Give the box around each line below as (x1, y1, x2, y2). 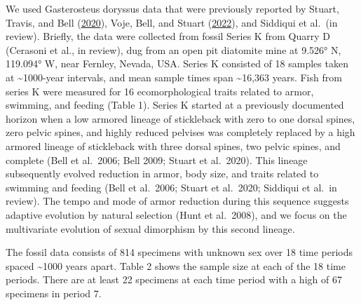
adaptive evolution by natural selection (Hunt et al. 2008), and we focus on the (6, 207, 347, 222)
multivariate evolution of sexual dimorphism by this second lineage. (6, 221, 295, 236)
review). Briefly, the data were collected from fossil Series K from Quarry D (6, 29, 330, 43)
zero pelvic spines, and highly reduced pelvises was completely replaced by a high (6, 125, 355, 140)
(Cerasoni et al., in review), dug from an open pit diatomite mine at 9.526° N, (6, 42, 341, 57)
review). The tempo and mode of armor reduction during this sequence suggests (6, 194, 349, 208)
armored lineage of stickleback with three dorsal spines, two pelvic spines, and (6, 138, 341, 153)
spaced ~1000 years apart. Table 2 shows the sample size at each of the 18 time (6, 258, 346, 273)
